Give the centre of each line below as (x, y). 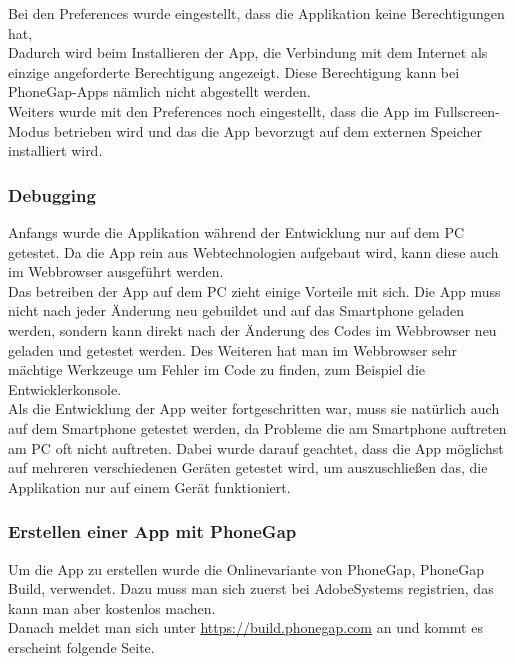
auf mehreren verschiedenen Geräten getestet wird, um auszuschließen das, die (248, 467)
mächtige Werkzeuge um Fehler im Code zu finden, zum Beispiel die (217, 369)
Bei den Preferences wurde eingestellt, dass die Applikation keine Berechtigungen (256, 13)
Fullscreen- (467, 110)
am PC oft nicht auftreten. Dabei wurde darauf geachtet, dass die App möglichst (256, 447)
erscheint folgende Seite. (81, 646)
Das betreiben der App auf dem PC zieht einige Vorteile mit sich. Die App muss (254, 290)
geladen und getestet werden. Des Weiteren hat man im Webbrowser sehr (233, 349)
